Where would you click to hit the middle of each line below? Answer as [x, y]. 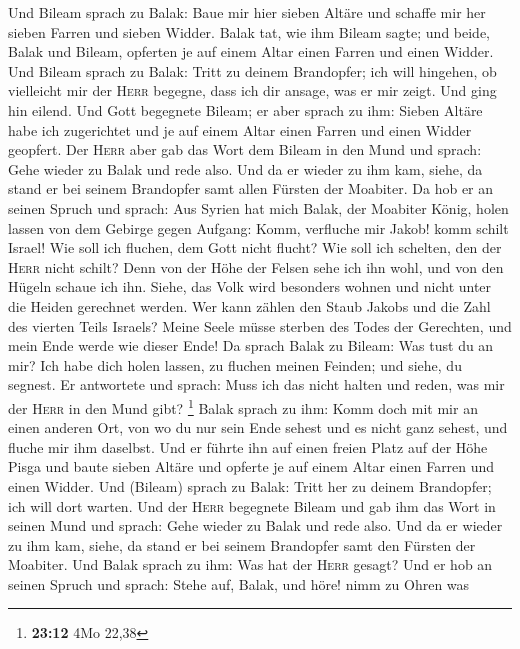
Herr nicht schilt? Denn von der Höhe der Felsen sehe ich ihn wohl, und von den [256, 266]
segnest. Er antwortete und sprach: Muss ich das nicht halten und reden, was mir [256, 384]
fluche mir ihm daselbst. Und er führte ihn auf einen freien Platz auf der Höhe [248, 446]
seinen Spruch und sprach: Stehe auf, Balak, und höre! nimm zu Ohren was [239, 583]
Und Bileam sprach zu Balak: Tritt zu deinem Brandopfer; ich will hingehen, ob [252, 70]
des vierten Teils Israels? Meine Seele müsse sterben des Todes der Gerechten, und [260, 325]
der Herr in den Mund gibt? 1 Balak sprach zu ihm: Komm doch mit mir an [243, 406]
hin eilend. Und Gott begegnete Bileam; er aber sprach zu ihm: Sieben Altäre [245, 109]
